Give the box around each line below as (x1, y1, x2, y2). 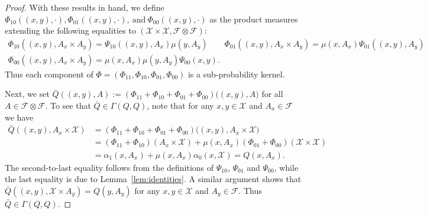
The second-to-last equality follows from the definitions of (5, 161, 214, 173)
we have (5, 111, 34, 123)
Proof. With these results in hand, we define (5, 1, 164, 13)
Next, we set (5, 87, 50, 100)
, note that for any (147, 99, 214, 112)
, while (274, 161, 299, 173)
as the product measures (209, 12, 298, 25)
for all (261, 87, 283, 100)
